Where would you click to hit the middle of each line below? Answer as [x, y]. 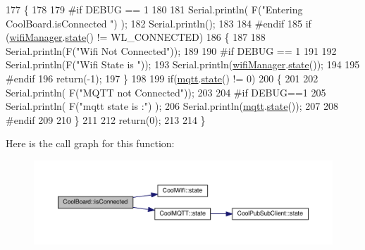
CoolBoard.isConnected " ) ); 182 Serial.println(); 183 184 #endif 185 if [159, 23]
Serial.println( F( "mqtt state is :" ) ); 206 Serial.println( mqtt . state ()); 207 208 [172, 106]
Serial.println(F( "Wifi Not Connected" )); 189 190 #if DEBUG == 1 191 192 [171, 50]
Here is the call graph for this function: [90, 143]
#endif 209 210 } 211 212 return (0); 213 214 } [106, 119]
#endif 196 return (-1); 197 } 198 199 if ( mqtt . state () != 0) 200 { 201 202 [162, 78]
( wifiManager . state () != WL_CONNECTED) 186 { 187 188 [136, 37]
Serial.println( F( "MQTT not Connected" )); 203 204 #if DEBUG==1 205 [166, 92]
